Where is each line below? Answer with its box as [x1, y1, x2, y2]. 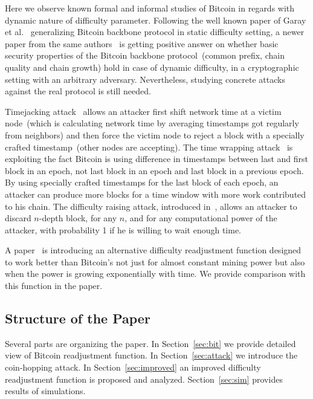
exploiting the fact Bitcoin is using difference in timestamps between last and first [5, 152, 308, 165]
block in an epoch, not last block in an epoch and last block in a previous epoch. [5, 164, 304, 177]
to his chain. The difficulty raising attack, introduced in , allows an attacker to [5, 199, 297, 212]
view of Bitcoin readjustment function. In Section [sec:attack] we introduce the [5, 349, 298, 362]
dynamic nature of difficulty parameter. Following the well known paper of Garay [5, 13, 306, 26]
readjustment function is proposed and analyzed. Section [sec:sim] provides [5, 372, 283, 385]
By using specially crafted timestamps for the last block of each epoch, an [5, 176, 279, 189]
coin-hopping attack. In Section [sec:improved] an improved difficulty [5, 361, 261, 374]
